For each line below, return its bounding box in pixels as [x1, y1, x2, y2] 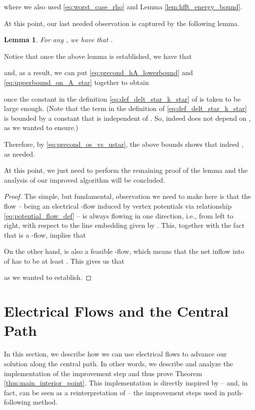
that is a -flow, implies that [4, 229, 86, 240]
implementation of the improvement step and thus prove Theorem [4, 368, 202, 378]
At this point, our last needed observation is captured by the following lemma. [4, 18, 239, 28]
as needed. [4, 148, 35, 159]
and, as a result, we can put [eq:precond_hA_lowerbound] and [4, 67, 193, 78]
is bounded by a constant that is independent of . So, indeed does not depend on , [4, 112, 251, 123]
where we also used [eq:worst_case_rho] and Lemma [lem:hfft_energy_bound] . [4, 1, 242, 11]
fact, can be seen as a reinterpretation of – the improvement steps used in [4, 387, 225, 397]
